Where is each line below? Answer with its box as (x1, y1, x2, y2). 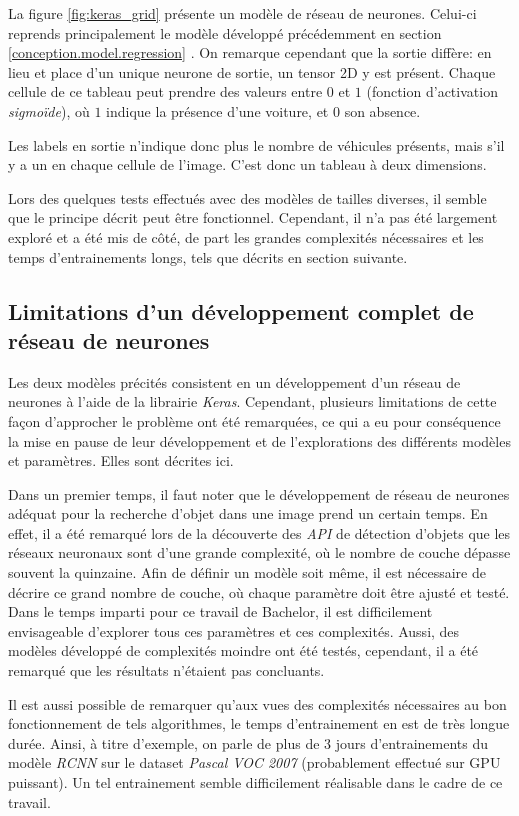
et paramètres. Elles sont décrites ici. (8, 450, 234, 471)
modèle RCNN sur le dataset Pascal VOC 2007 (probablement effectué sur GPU (8, 752, 501, 773)
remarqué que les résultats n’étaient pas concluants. (8, 660, 325, 681)
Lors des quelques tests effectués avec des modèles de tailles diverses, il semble (8, 187, 487, 208)
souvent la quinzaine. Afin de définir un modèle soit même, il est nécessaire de (8, 562, 486, 583)
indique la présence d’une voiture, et (106, 100, 329, 121)
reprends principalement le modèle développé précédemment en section (8, 22, 442, 43)
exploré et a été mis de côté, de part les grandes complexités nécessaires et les (8, 226, 484, 247)
